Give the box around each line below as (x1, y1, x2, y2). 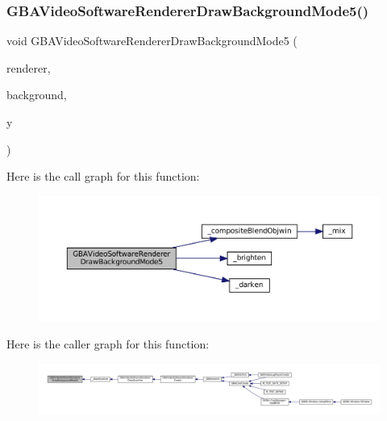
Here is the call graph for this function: (6, 168, 200, 185)
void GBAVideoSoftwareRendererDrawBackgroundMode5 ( (6, 32, 298, 49)
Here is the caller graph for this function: (6, 335, 210, 352)
